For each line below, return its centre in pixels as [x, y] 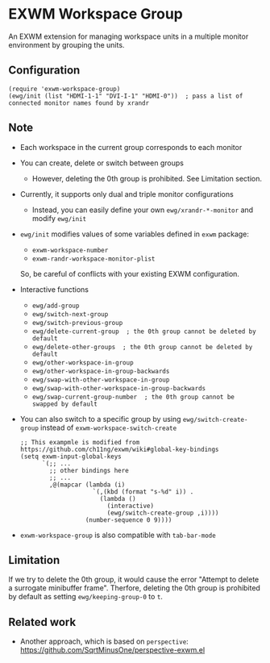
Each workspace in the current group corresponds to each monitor [131, 147]
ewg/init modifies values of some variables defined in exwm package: [135, 234]
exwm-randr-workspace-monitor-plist [93, 259]
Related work [42, 622]
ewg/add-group [56, 306]
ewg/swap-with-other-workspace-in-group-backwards [119, 388]
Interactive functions [54, 289]
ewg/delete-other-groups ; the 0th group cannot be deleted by [142, 347]
